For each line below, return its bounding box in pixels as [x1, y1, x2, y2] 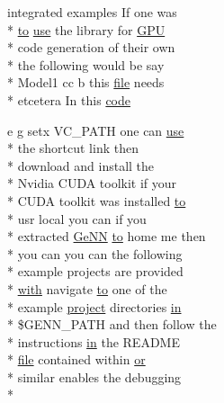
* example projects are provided [7, 262, 184, 281]
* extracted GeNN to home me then [7, 227, 206, 246]
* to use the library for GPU [7, 20, 166, 39]
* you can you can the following [7, 244, 183, 263]
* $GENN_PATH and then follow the [7, 315, 217, 334]
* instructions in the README [7, 332, 180, 351]
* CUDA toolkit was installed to [7, 191, 186, 210]
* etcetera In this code [7, 90, 130, 109]
